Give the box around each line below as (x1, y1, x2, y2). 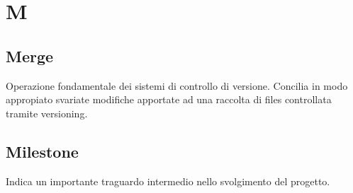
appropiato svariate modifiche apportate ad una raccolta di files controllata (6, 92, 332, 107)
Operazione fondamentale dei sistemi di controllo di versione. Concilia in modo (6, 78, 348, 93)
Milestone (6, 140, 79, 162)
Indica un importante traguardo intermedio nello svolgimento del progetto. (6, 173, 330, 188)
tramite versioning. (6, 105, 88, 120)
